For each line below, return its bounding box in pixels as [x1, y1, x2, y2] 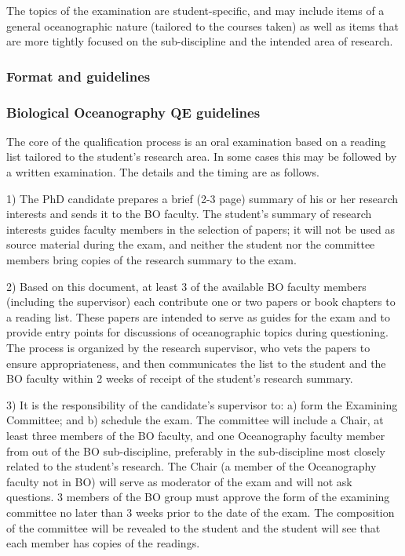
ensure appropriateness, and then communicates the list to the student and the [6, 354, 386, 371]
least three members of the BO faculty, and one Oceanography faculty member [6, 427, 385, 443]
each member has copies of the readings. [6, 535, 200, 551]
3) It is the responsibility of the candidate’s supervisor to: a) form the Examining [6, 396, 398, 412]
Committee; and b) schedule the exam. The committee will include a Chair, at [6, 412, 384, 428]
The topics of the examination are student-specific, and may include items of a [6, 2, 385, 18]
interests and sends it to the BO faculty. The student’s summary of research [6, 205, 372, 222]
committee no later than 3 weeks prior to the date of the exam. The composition [6, 503, 395, 520]
